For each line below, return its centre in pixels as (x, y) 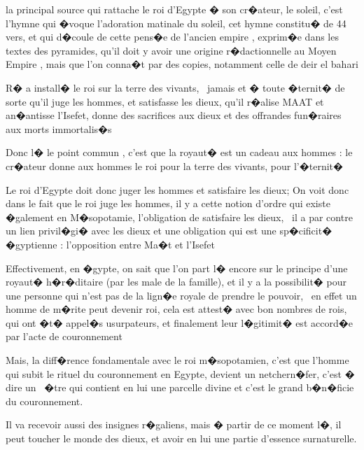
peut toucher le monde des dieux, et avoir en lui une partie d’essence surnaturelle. (181, 438)
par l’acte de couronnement (64, 336)
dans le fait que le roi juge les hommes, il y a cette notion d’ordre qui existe (168, 203)
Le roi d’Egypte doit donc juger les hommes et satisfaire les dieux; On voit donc (177, 189)
